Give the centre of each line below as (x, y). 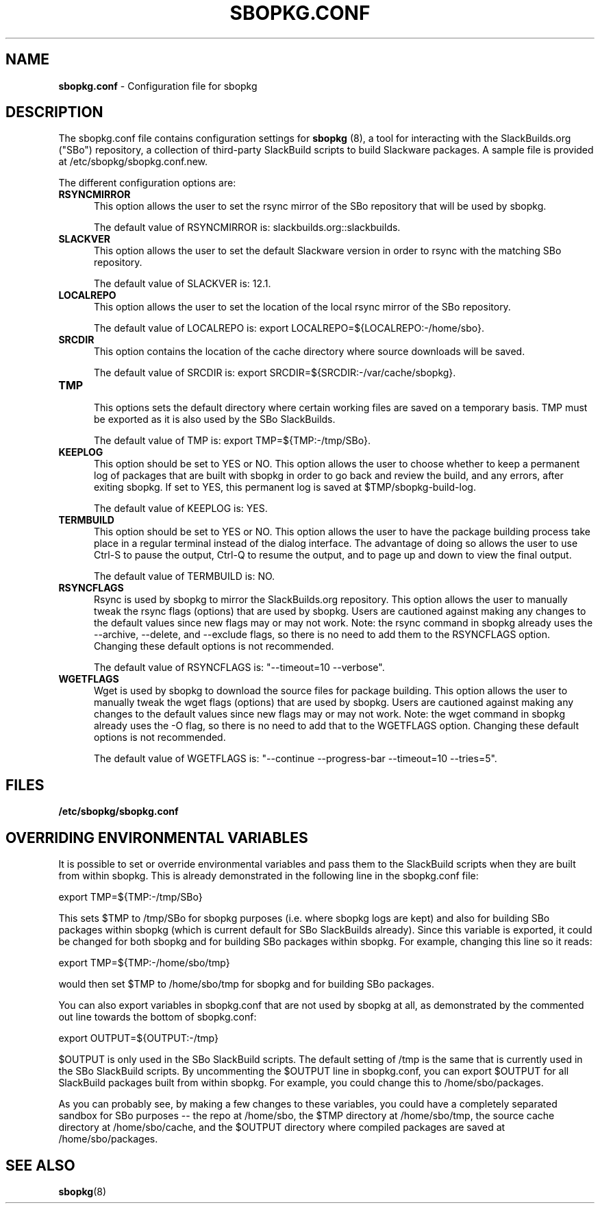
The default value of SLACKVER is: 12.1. (183, 284)
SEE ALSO (40, 1165)
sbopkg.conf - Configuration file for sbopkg (158, 86)
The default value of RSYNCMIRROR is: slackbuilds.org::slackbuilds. (247, 228)
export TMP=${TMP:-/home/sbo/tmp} (144, 963)
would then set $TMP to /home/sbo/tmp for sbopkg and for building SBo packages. (247, 984)
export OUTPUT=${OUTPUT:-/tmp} (138, 1038)
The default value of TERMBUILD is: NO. (185, 576)
